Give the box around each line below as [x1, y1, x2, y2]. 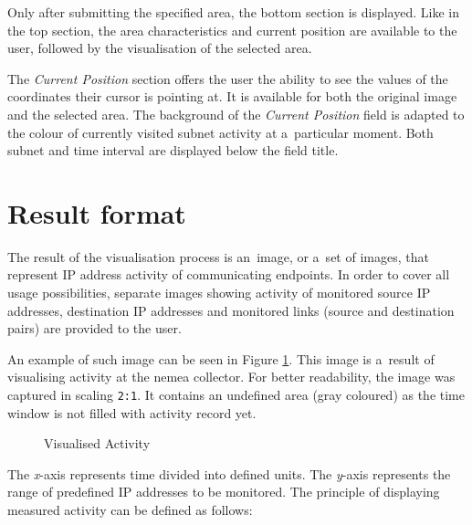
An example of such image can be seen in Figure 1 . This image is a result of [7, 349, 435, 368]
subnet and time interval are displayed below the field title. [7, 141, 339, 160]
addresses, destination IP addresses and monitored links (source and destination [7, 300, 455, 320]
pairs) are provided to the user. [7, 319, 182, 338]
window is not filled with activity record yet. [7, 403, 257, 422]
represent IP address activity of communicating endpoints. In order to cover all [7, 265, 450, 284]
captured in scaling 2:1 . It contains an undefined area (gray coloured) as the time [7, 385, 465, 404]
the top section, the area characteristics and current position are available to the [7, 20, 457, 39]
